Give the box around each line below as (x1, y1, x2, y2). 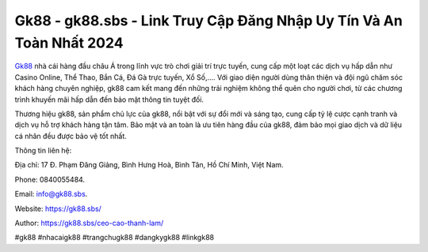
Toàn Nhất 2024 (14, 34, 124, 51)
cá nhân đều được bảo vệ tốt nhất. (14, 131, 127, 141)
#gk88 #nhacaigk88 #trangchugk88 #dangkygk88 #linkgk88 (14, 233, 214, 243)
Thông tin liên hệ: (14, 146, 72, 156)
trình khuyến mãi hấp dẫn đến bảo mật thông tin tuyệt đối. (14, 95, 204, 104)
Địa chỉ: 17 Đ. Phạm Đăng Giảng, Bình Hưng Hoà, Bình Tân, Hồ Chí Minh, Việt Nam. (14, 160, 285, 170)
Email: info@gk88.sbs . (14, 190, 88, 199)
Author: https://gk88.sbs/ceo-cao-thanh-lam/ (14, 218, 164, 228)
